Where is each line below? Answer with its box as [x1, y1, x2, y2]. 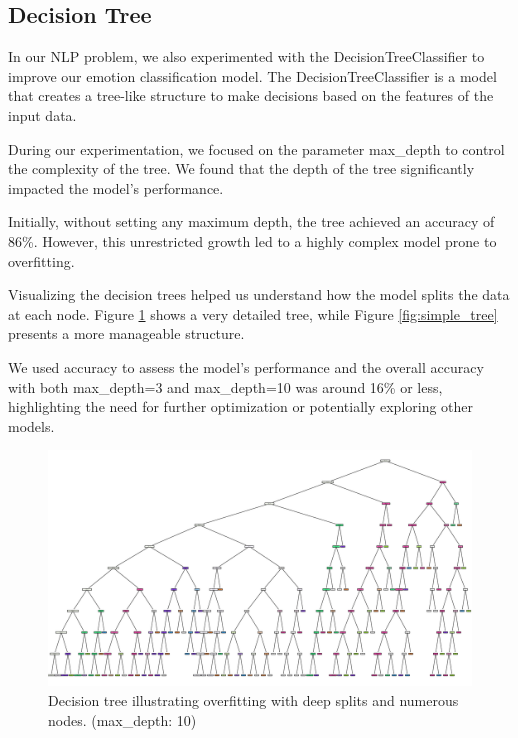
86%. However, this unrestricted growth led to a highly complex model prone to [8, 230, 497, 251]
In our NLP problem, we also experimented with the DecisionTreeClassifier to [8, 46, 485, 67]
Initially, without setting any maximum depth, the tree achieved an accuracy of [8, 211, 495, 232]
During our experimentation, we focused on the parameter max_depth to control [8, 138, 505, 159]
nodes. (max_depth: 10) [48, 709, 197, 730]
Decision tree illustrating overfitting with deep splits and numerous [48, 689, 459, 710]
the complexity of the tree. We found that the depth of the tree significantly [8, 158, 475, 179]
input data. [8, 104, 77, 125]
